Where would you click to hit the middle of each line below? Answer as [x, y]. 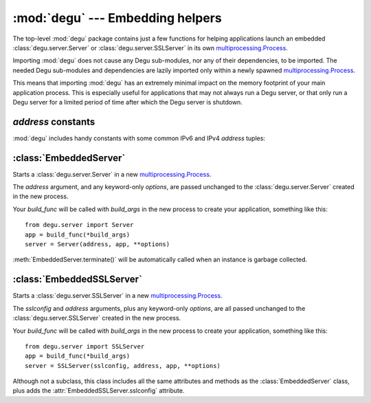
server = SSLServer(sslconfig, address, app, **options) [123, 366]
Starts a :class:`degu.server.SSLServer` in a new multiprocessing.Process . [117, 296]
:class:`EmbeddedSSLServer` [77, 280]
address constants [54, 121]
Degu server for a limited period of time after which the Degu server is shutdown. [128, 102]
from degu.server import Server [79, 225]
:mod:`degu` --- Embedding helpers [117, 18]
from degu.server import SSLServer [85, 346]
